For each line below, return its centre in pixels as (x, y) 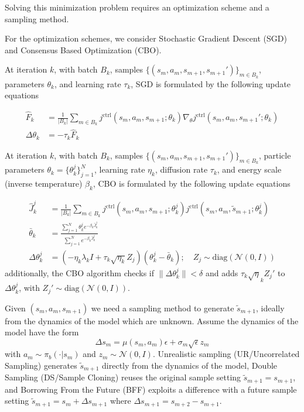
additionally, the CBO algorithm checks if (80, 272)
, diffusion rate (181, 169)
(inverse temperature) (44, 183)
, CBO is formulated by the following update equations (192, 183)
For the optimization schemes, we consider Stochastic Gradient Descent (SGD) (146, 38)
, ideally (270, 308)
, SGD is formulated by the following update (211, 83)
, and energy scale (249, 169)
